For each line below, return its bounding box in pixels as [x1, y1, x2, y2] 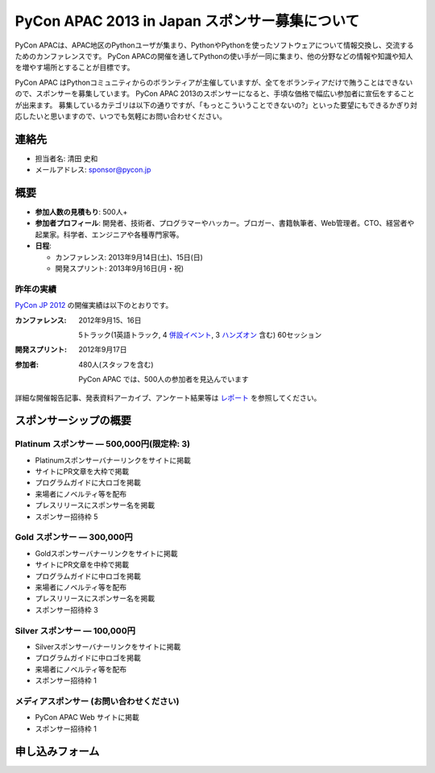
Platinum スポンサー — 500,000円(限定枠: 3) [14, 438, 191, 450]
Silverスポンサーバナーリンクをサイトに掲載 [35, 642, 181, 651]
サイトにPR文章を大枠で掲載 [35, 467, 129, 476]
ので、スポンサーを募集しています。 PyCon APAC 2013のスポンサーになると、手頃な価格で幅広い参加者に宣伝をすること [14, 89, 415, 98]
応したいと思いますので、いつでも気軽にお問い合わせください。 [14, 111, 227, 121]
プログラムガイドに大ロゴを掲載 [35, 478, 141, 488]
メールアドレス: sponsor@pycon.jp [35, 165, 151, 175]
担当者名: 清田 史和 [35, 153, 98, 163]
